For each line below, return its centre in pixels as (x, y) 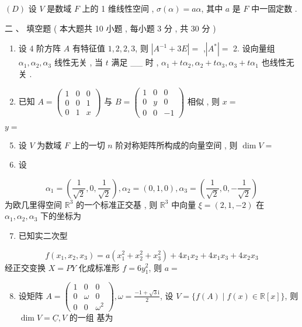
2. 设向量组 (254, 48)
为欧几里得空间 (33, 204)
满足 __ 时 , (135, 62)
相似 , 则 (204, 101)
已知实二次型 (43, 235)
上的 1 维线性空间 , (118, 8)
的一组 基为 (91, 317)
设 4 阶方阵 (40, 48)
